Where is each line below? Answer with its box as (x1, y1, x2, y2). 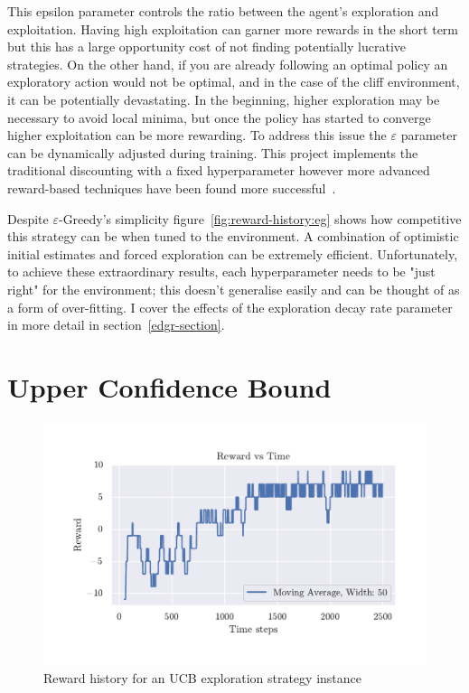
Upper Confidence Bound (7, 368, 332, 405)
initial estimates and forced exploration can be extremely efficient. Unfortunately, (7, 244, 458, 263)
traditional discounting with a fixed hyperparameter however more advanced (7, 161, 430, 180)
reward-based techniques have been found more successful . (7, 178, 336, 197)
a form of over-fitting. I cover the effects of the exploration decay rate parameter (7, 297, 453, 316)
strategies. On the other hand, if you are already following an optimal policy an (7, 54, 448, 73)
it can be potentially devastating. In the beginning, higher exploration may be (7, 89, 440, 108)
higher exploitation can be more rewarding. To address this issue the (7, 126, 387, 145)
